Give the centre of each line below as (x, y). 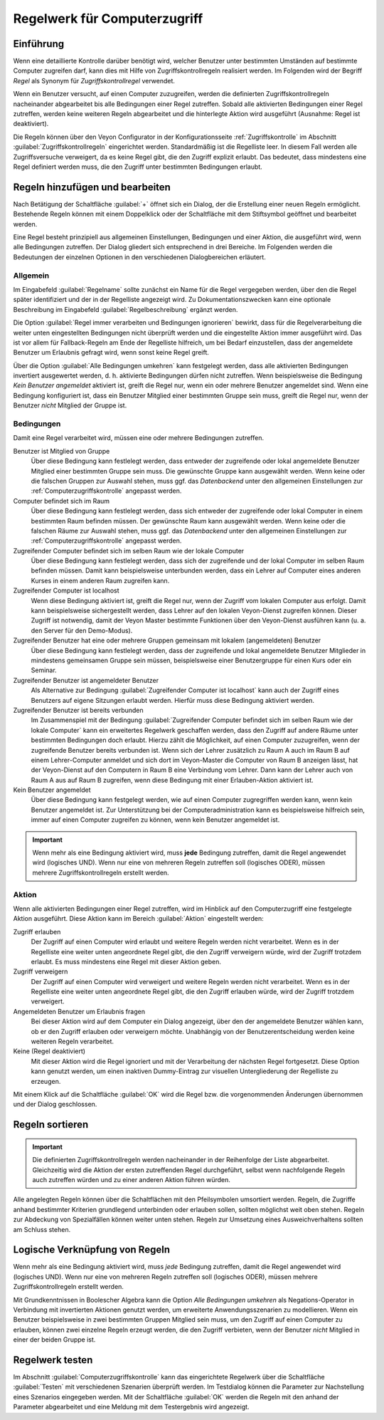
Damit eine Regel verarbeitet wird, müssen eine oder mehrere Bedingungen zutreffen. (139, 438)
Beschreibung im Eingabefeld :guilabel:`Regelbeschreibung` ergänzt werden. (126, 309)
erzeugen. (46, 1081)
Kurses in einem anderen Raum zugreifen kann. (100, 580)
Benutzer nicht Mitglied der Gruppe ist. (70, 405)
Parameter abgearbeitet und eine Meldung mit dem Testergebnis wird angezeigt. (131, 1407)
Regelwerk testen (53, 1360)
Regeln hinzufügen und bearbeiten (92, 187)
